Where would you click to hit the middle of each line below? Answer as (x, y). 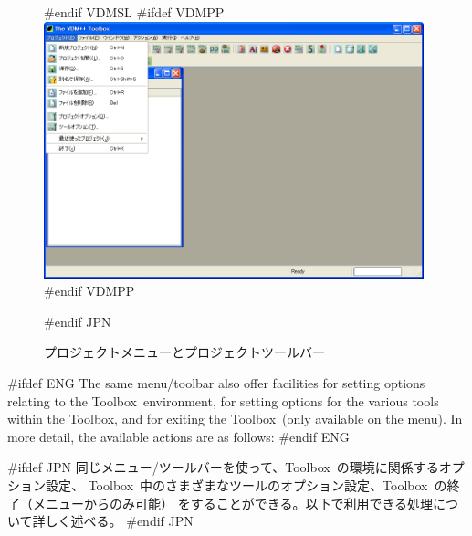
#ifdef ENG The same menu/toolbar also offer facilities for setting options (216, 383)
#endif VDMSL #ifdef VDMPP (134, 12)
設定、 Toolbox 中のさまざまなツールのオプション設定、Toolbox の (246, 485)
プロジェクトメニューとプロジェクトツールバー (184, 352)
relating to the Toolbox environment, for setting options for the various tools (223, 400)
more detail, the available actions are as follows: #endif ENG (178, 436)
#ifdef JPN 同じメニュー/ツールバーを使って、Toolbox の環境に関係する (223, 467)
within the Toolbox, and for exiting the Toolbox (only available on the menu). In (235, 419)
